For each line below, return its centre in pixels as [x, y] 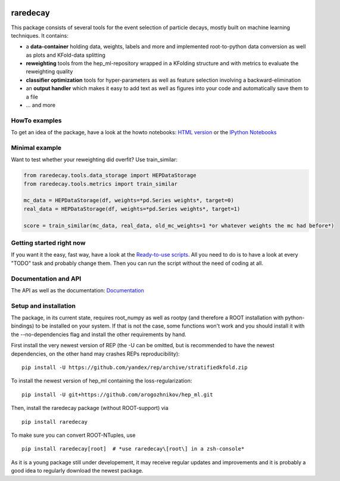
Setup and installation [43, 306]
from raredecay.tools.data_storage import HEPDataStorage [110, 175]
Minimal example [36, 147]
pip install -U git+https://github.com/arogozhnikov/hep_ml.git [118, 394]
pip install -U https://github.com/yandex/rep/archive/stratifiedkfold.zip [135, 367]
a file [32, 97]
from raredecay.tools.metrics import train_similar [101, 184]
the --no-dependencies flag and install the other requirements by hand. [99, 334]
